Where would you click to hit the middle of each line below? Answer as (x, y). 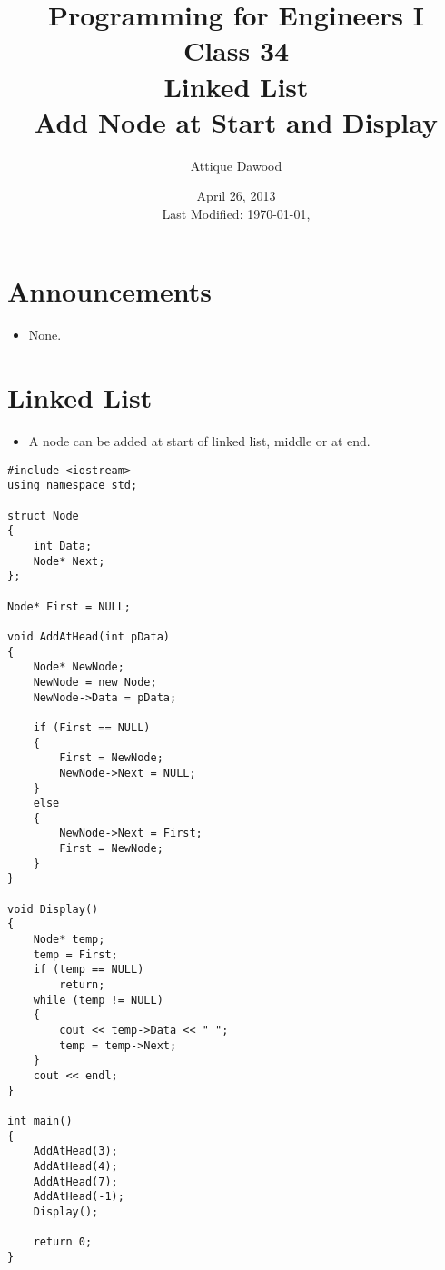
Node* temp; (69, 940)
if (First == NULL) (92, 727)
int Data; (63, 546)
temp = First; (75, 954)
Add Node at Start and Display (236, 121)
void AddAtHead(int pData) (89, 636)
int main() (40, 1121)
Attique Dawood (236, 165)
